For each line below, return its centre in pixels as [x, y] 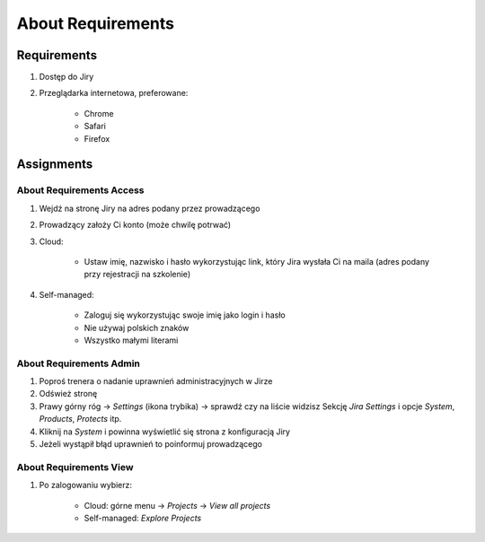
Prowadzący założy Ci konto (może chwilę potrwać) [135, 225]
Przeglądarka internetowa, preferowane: [114, 93]
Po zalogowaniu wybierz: [86, 485]
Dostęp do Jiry [66, 77]
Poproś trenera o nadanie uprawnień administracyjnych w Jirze [156, 381]
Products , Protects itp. [80, 419]
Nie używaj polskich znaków [137, 328]
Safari [95, 127]
